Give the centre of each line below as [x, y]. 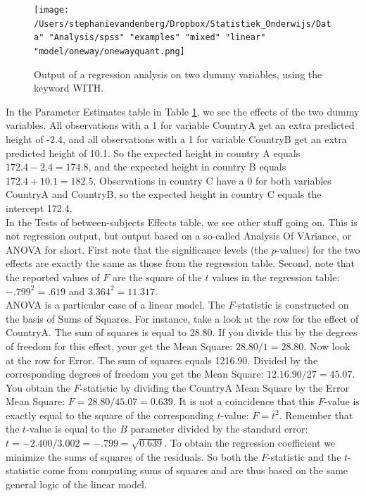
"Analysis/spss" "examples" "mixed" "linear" [157, 38]
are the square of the [157, 277]
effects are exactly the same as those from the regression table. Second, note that [180, 263]
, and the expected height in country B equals [187, 167]
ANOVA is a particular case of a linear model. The [115, 305]
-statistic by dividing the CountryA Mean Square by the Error [214, 387]
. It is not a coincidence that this [244, 401]
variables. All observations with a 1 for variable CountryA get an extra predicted [180, 125]
